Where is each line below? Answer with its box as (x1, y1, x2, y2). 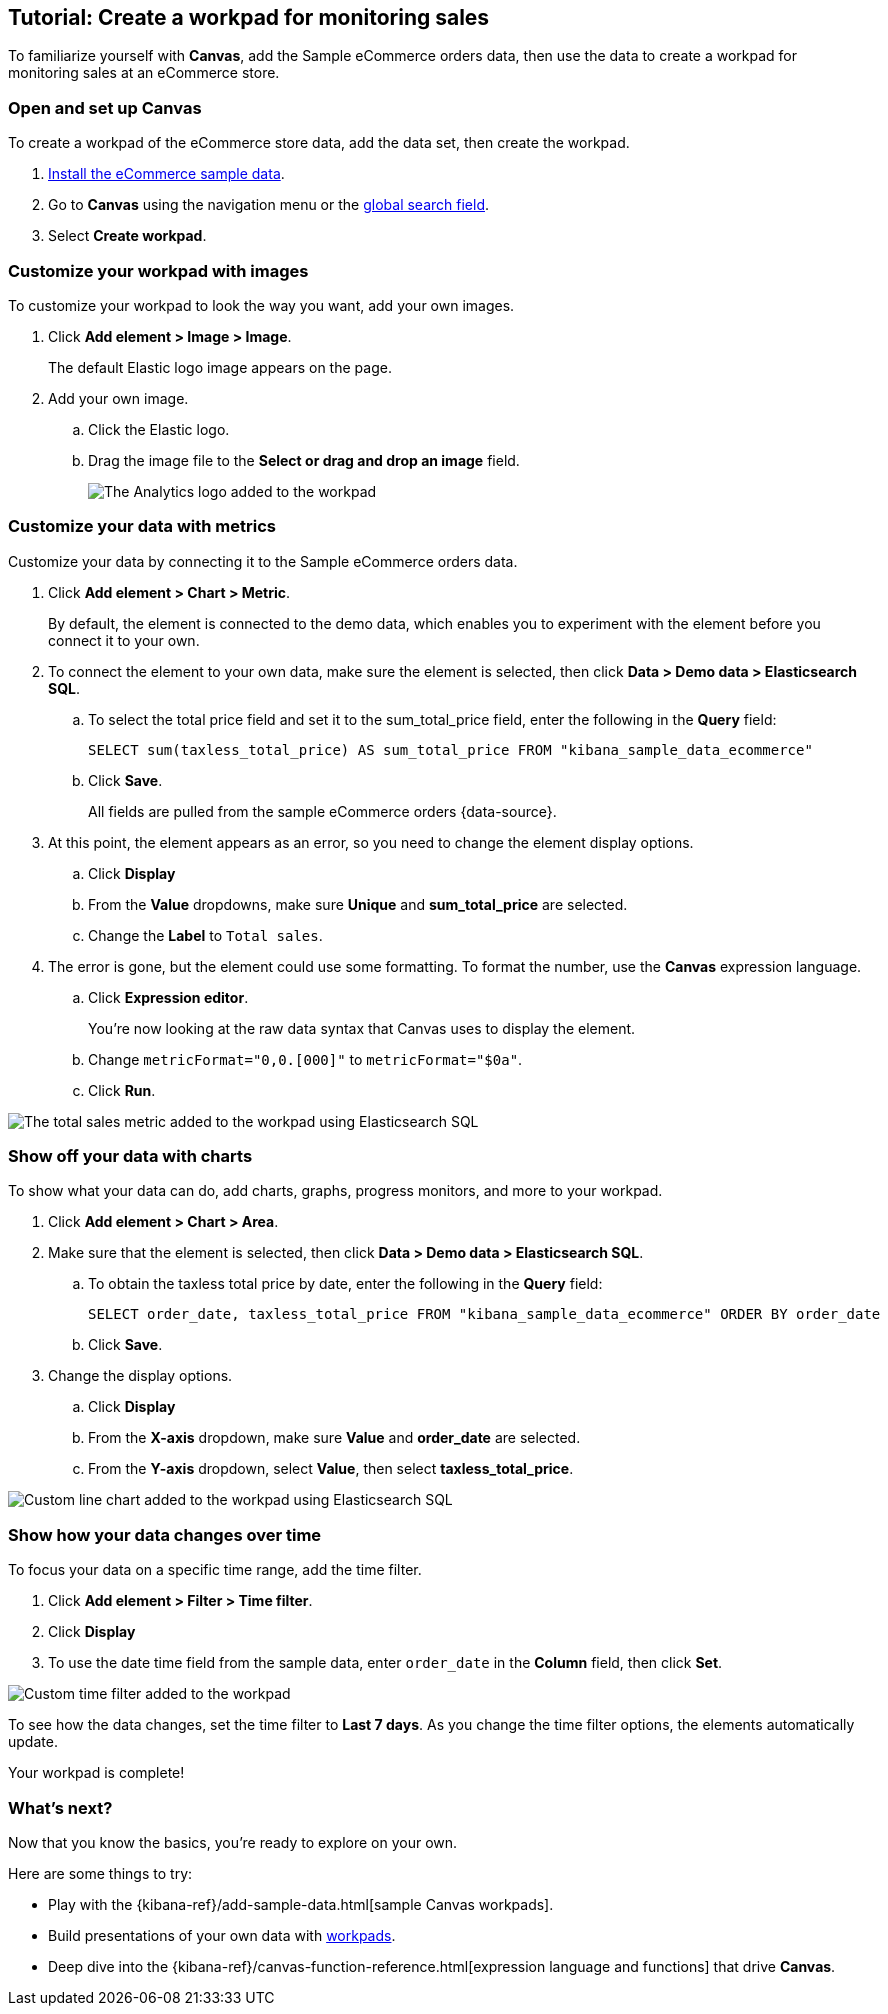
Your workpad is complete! (8, 1764, 185, 1782)
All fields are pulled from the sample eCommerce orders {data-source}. (88, 802, 557, 820)
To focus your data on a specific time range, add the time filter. (8, 1561, 422, 1579)
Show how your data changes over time (8, 1524, 322, 1545)
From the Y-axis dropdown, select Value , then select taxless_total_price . (88, 1460, 574, 1478)
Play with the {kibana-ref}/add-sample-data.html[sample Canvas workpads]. (48, 1895, 554, 1913)
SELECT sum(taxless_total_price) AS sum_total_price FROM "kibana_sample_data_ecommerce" (88, 741, 813, 758)
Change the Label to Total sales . (88, 926, 323, 944)
